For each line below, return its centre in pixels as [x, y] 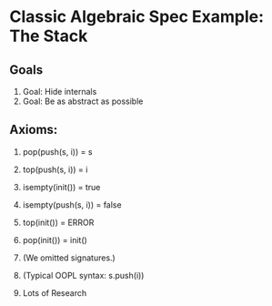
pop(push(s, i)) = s [57, 151]
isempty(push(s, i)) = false [72, 204]
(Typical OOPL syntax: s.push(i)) [83, 275]
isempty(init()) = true [61, 187]
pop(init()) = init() [55, 240]
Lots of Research [55, 292]
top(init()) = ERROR [58, 222]
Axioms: [34, 130]
